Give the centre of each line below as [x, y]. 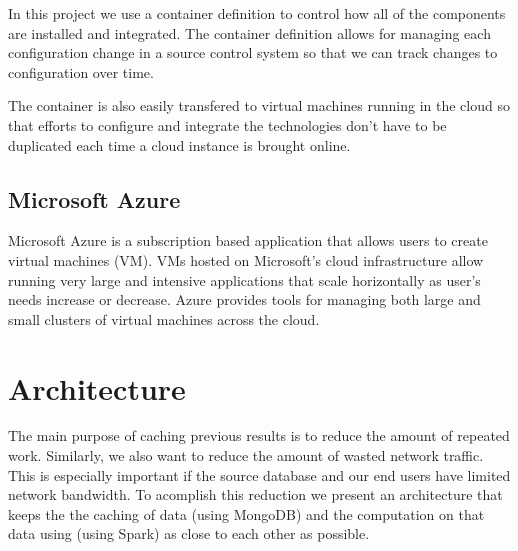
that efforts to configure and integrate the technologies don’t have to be [227, 124]
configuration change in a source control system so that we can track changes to [253, 52]
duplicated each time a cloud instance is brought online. [179, 144]
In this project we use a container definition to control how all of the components [257, 13]
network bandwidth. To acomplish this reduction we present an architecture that [255, 494]
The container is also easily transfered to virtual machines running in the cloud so [259, 105]
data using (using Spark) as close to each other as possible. [189, 533]
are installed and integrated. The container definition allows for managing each [249, 32]
